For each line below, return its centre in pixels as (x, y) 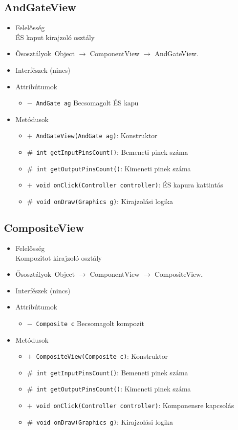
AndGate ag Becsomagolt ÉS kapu (87, 103)
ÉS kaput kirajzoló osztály (55, 37)
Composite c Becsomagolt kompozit (90, 323)
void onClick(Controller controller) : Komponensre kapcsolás (135, 405)
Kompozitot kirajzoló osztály (59, 257)
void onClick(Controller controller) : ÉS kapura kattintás (130, 185)
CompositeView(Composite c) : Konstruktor (102, 356)
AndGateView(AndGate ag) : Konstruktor (97, 135)
